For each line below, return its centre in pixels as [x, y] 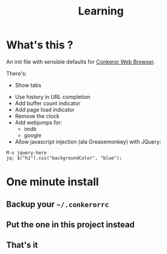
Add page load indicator [45, 109]
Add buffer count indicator [48, 103]
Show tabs [28, 85]
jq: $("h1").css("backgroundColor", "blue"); [64, 158]
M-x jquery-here [26, 153]
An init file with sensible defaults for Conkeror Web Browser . [81, 62]
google [33, 135]
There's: [17, 73]
